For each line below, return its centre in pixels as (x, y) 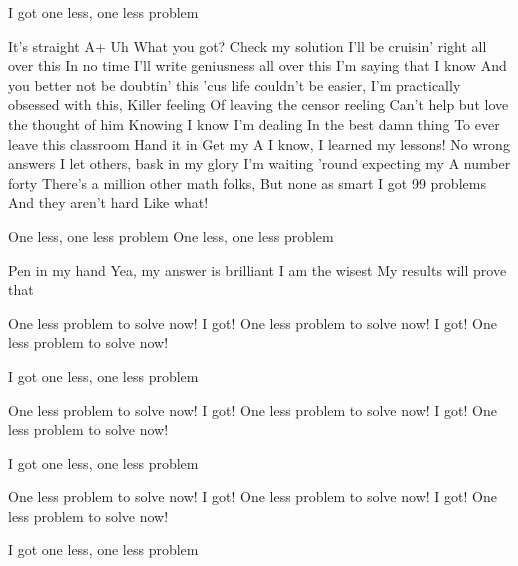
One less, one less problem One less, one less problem (171, 235)
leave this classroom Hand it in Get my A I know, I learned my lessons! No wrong (259, 143)
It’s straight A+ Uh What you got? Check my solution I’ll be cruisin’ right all (247, 45)
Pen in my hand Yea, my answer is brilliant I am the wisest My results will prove (257, 269)
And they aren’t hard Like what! (108, 202)
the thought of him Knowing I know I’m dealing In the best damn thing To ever (254, 123)
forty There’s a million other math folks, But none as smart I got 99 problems (247, 182)
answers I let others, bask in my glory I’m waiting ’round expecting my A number (259, 163)
